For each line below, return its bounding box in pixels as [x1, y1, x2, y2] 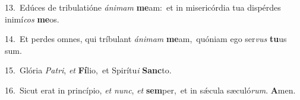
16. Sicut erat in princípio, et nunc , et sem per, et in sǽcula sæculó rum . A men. [5, 83, 296, 96]
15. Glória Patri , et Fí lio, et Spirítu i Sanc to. [5, 64, 172, 76]
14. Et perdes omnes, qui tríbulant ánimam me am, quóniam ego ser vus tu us [5, 33, 287, 45]
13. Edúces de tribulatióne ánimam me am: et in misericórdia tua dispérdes [5, 1, 281, 13]
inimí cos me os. [5, 12, 59, 25]
